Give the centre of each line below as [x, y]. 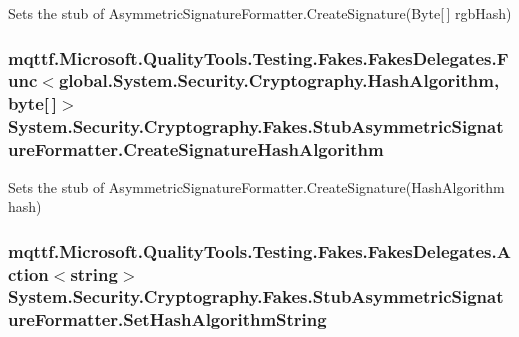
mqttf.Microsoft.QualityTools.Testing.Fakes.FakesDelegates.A [259, 250]
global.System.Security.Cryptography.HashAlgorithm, [279, 80]
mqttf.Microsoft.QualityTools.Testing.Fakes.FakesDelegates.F [258, 57]
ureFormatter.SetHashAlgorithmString [167, 319]
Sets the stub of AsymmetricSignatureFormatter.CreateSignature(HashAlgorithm [256, 186]
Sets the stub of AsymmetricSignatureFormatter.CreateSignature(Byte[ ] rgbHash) [260, 13]
